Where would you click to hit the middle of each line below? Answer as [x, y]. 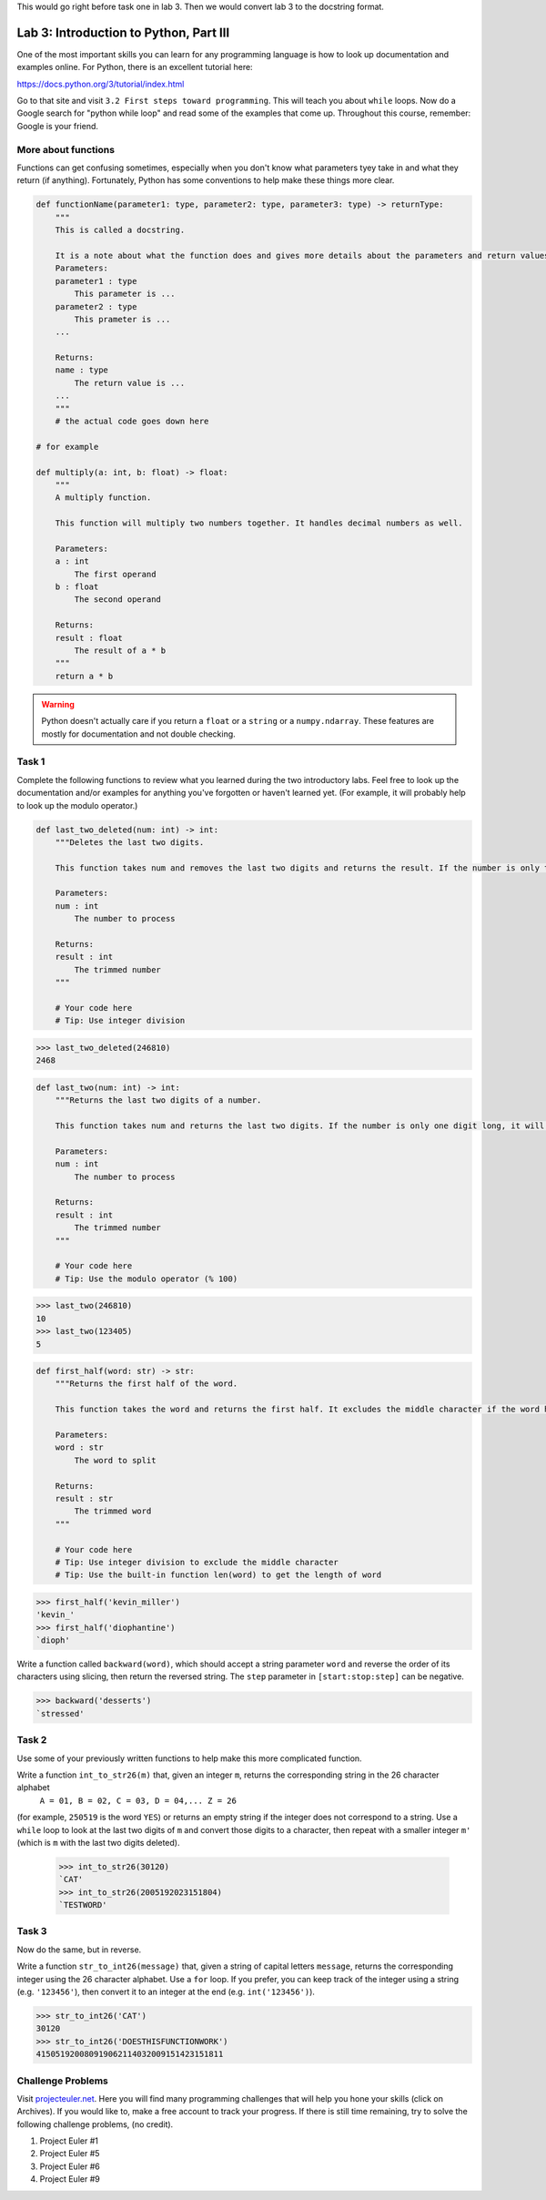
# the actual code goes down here [132, 422]
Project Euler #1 [69, 2141]
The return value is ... [130, 383]
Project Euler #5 [70, 2154]
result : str [84, 1498]
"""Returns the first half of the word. [147, 1384]
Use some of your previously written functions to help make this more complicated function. [190, 1758]
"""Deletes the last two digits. [130, 842]
